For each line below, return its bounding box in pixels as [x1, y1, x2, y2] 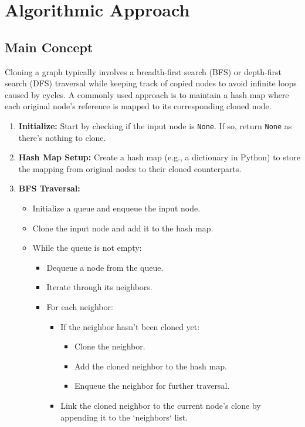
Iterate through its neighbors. [46, 281, 152, 293]
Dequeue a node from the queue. [46, 261, 164, 273]
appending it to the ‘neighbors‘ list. [60, 411, 188, 423]
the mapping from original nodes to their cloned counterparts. [18, 162, 242, 174]
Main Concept [5, 38, 93, 56]
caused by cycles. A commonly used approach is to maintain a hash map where [5, 88, 289, 100]
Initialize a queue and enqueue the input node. [32, 201, 201, 214]
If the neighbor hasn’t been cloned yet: [60, 320, 200, 332]
